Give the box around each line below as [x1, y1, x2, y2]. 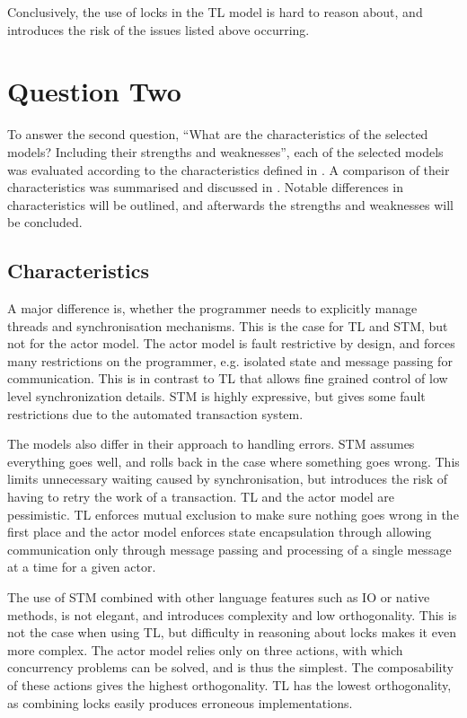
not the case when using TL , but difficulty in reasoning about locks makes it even [7, 623, 456, 642]
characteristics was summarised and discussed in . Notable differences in [7, 178, 404, 197]
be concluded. [7, 213, 83, 232]
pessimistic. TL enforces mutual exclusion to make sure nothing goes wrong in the [7, 504, 459, 523]
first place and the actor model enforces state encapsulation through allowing [7, 522, 432, 541]
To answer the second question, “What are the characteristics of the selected [7, 125, 428, 144]
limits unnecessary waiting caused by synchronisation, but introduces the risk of [7, 469, 448, 488]
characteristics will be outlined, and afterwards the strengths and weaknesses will [7, 195, 454, 214]
